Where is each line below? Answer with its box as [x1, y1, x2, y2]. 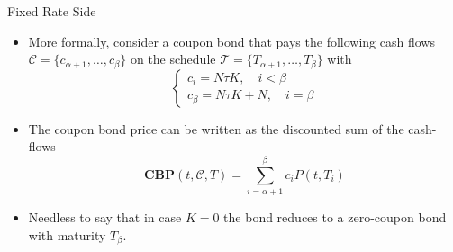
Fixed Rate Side [7, 2, 96, 20]
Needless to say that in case [28, 207, 182, 226]
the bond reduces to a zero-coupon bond [223, 207, 447, 226]
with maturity [28, 225, 106, 244]
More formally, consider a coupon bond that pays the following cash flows [28, 31, 435, 50]
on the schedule [130, 49, 216, 68]
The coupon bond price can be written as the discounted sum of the [28, 119, 404, 138]
